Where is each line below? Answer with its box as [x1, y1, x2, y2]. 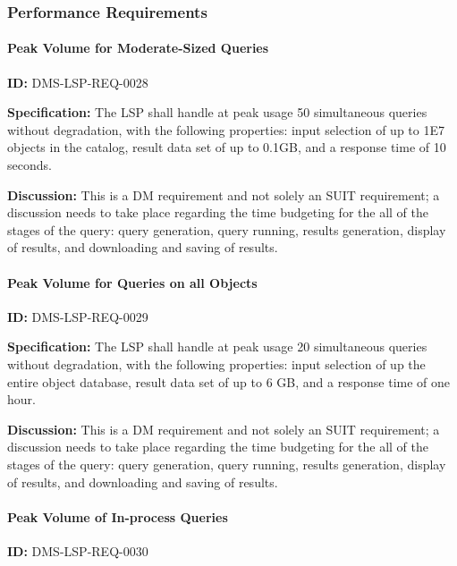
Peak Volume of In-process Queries [7, 507, 228, 526]
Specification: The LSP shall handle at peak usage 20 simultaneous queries [7, 337, 427, 356]
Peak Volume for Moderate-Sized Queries [7, 38, 269, 57]
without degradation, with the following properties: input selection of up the [7, 354, 426, 373]
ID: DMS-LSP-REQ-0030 [7, 541, 148, 560]
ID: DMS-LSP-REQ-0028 [7, 72, 148, 91]
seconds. [7, 156, 52, 174]
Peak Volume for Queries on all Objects [7, 273, 258, 291]
